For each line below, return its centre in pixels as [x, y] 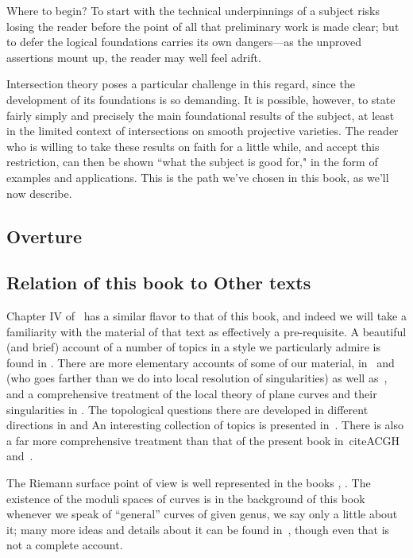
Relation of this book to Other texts [159, 283]
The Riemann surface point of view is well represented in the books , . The [189, 483]
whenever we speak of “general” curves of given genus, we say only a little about [202, 514]
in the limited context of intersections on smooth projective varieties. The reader [203, 131]
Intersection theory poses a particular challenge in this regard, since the [181, 84]
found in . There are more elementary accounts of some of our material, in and [201, 362]
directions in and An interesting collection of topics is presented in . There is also [205, 425]
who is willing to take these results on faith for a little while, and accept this [193, 146]
